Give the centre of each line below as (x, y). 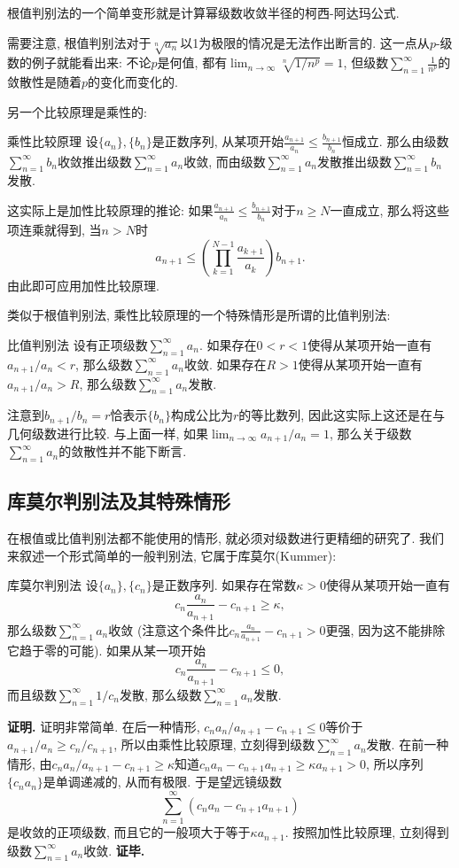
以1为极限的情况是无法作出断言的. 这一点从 (305, 42)
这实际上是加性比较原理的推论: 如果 (110, 209)
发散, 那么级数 (160, 694)
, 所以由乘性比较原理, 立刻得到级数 (214, 744)
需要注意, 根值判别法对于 (79, 42)
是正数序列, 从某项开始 (218, 141)
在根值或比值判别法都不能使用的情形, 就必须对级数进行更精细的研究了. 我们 (226, 538)
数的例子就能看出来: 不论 (79, 62)
